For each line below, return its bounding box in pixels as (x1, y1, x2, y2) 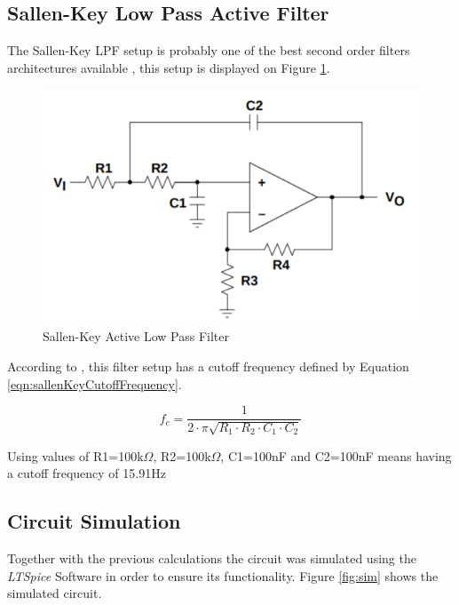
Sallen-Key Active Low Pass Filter (43, 327, 229, 346)
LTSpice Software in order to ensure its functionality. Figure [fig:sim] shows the (7, 566, 439, 585)
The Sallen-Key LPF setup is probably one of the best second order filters (7, 41, 410, 60)
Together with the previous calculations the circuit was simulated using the (7, 549, 416, 568)
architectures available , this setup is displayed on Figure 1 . (7, 58, 330, 76)
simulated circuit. (7, 584, 102, 602)
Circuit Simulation (7, 507, 181, 535)
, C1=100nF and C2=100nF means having (220, 446, 452, 465)
